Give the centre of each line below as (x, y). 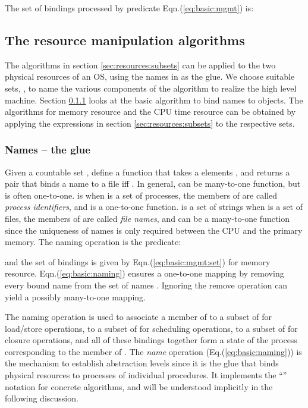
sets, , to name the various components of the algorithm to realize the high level (151, 88)
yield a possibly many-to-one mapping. (76, 296)
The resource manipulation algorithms (125, 40)
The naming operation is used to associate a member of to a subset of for (138, 317)
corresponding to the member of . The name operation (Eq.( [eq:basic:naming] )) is (153, 351)
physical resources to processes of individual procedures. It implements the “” (146, 375)
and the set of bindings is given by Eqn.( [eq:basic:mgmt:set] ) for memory (138, 261)
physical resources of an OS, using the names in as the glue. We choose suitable (150, 76)
